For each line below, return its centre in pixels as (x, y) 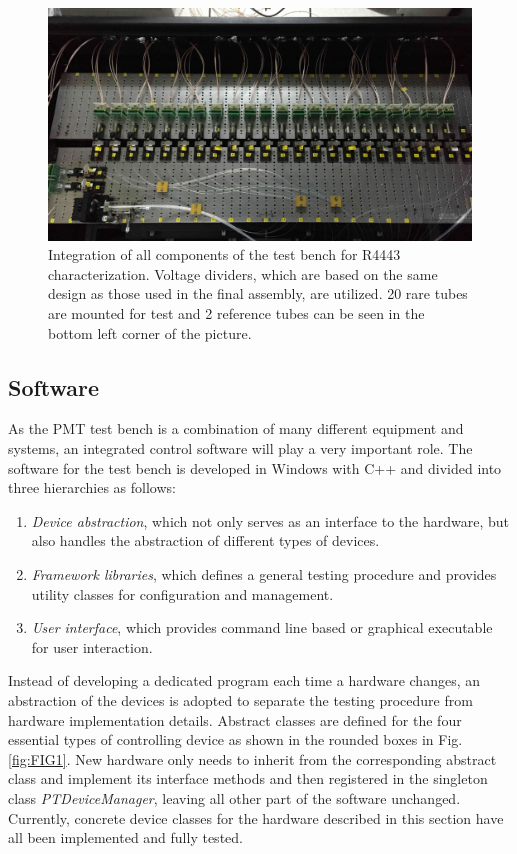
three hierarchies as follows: (92, 487)
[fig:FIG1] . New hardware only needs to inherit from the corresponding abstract (252, 758)
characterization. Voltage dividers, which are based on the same (243, 273)
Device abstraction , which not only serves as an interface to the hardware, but (270, 520)
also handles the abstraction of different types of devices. (205, 540)
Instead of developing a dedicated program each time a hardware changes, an (244, 680)
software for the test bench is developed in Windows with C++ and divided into (255, 467)
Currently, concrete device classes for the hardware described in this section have (256, 817)
